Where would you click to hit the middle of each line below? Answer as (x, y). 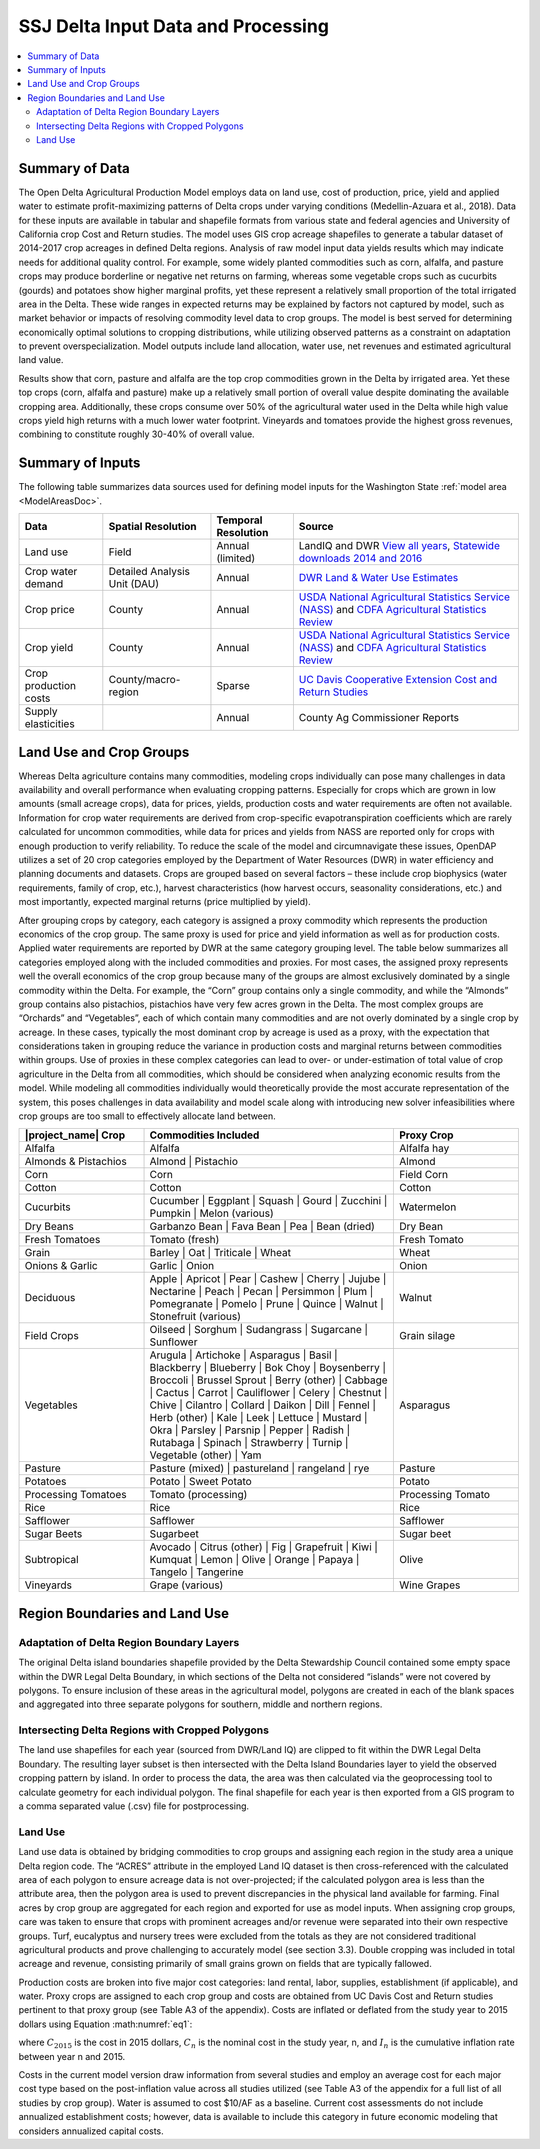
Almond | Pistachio (194, 1162)
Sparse (233, 686)
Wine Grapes (429, 1585)
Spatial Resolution (152, 527)
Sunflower (173, 1342)
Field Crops (51, 1336)
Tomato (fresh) (184, 1240)
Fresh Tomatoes (62, 1240)
